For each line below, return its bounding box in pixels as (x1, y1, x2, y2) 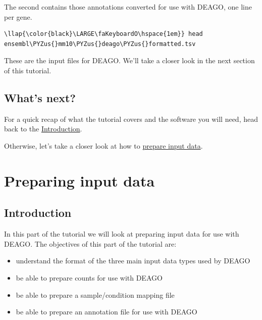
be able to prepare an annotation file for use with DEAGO (16, 306, 197, 317)
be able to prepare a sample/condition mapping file (16, 289, 175, 300)
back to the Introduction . (4, 123, 82, 134)
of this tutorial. (4, 65, 51, 75)
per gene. (4, 11, 32, 22)
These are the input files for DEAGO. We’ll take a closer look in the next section (4, 55, 255, 66)
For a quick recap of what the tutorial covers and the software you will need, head (4, 113, 258, 124)
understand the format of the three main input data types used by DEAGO (16, 255, 250, 266)
